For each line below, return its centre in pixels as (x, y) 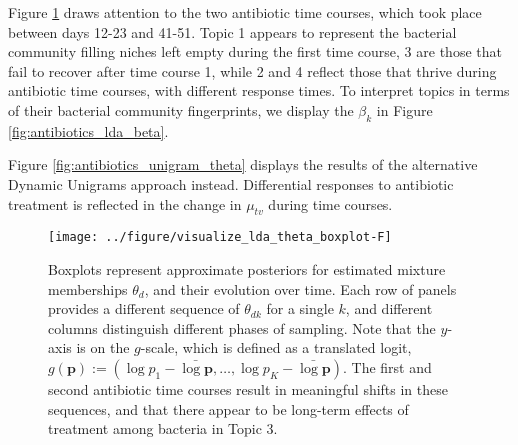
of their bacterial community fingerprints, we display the (181, 109)
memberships (88, 288)
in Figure (404, 109)
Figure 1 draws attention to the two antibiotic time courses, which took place (245, 12)
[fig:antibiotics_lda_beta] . (88, 130)
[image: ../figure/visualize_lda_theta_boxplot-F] (220, 237)
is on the (103, 347)
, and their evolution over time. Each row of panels (300, 288)
